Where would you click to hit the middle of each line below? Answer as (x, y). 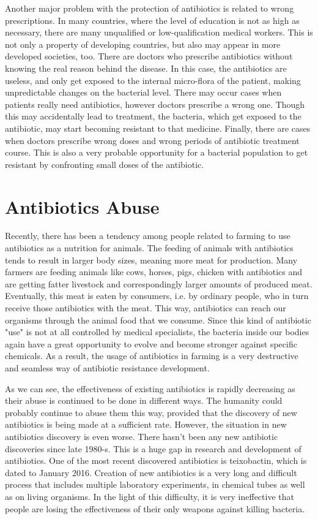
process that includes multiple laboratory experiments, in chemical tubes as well (155, 484)
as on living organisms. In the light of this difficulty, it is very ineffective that (150, 496)
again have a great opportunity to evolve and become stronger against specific (151, 343)
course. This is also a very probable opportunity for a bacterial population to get (157, 152)
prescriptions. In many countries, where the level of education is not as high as (152, 20)
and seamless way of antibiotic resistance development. (107, 367)
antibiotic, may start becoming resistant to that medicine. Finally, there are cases (158, 128)
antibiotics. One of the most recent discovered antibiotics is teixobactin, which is (156, 460)
